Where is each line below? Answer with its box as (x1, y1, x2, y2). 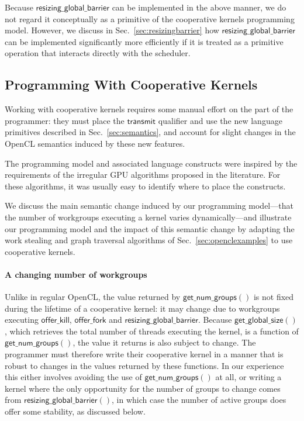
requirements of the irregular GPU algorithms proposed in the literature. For (5, 168, 281, 181)
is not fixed (253, 291, 294, 303)
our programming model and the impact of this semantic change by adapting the (5, 222, 295, 234)
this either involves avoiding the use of (5, 371, 142, 383)
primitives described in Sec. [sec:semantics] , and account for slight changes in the (5, 126, 296, 138)
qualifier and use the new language (158, 114, 282, 126)
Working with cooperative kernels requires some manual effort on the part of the (5, 103, 293, 115)
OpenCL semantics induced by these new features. (5, 137, 185, 149)
